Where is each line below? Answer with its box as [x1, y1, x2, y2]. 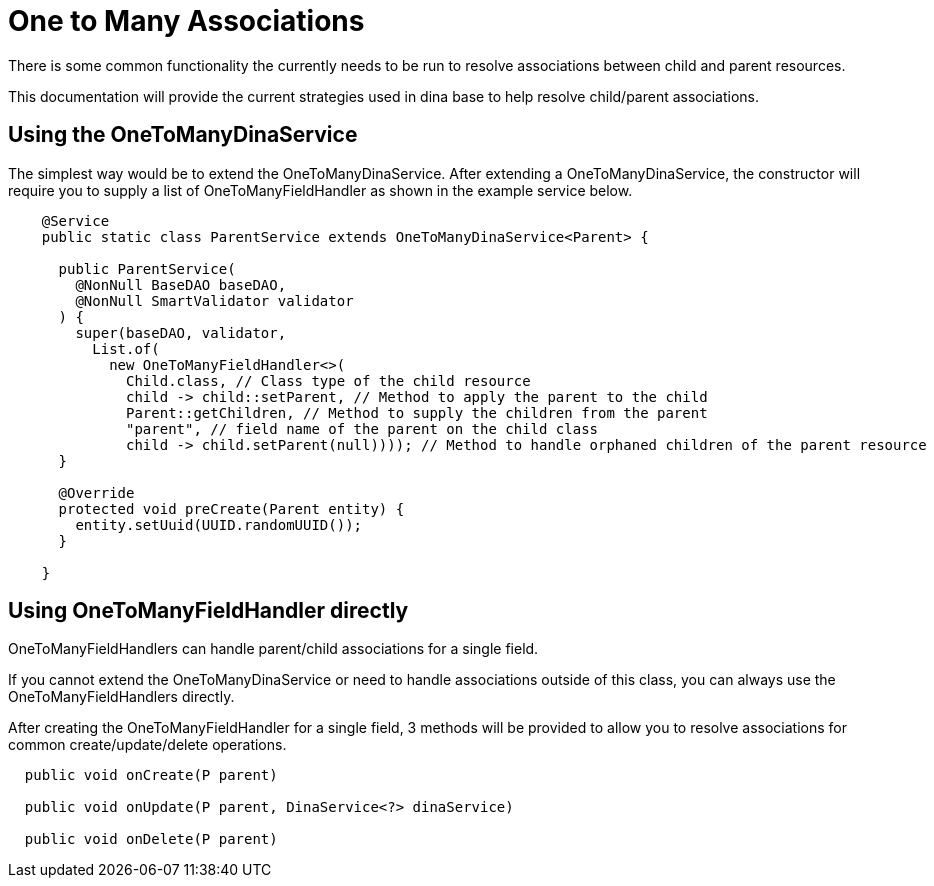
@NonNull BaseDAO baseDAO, [75, 276, 287, 293]
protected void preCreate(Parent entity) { [58, 500, 405, 517]
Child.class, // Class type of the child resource [126, 372, 531, 389]
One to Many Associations [8, 4, 365, 38]
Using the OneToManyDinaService [8, 122, 358, 148]
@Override [58, 484, 135, 501]
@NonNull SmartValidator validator [75, 292, 354, 309]
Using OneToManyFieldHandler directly [8, 598, 409, 624]
